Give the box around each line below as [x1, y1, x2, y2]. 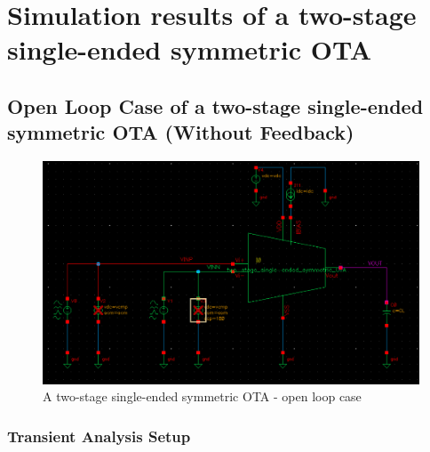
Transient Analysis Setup [7, 424, 191, 447]
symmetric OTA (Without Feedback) [7, 118, 354, 146]
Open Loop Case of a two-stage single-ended [7, 92, 424, 119]
